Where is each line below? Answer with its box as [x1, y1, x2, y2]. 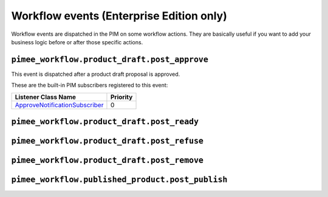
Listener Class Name [15, 93, 76, 101]
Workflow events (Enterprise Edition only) [11, 9, 228, 22]
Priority [110, 93, 133, 101]
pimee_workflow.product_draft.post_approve [11, 55, 209, 64]
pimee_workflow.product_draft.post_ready [11, 117, 199, 127]
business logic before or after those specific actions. [11, 38, 143, 45]
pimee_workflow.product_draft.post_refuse [11, 136, 203, 146]
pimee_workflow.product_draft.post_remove [11, 155, 203, 165]
